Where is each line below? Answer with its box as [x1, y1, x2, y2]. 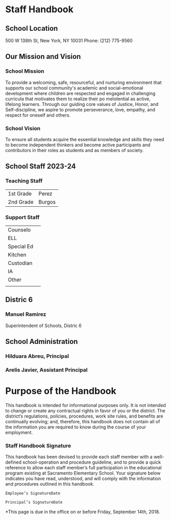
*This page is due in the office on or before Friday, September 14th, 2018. [5, 509, 160, 515]
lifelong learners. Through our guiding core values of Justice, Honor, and [5, 101, 159, 107]
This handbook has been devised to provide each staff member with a [5, 454, 153, 460]
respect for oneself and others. [5, 112, 70, 118]
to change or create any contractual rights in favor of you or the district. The [5, 407, 166, 414]
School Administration [5, 337, 78, 346]
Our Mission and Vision [5, 52, 81, 61]
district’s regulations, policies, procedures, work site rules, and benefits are [5, 413, 163, 419]
